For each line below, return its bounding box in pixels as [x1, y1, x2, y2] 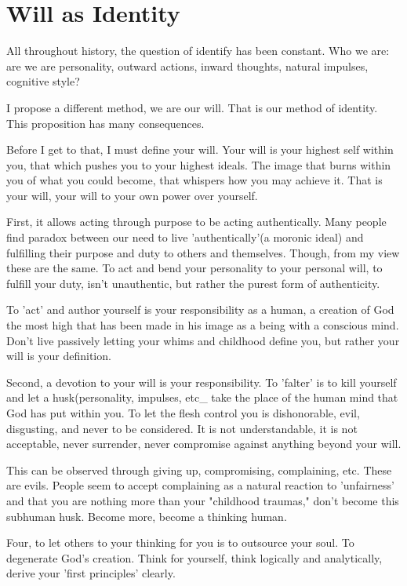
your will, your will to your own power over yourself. [6, 187, 258, 203]
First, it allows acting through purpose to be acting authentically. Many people [6, 213, 387, 230]
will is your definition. [6, 348, 111, 364]
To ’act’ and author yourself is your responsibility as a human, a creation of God [6, 301, 394, 318]
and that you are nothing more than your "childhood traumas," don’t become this [6, 492, 399, 508]
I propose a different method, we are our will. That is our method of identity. [6, 99, 378, 115]
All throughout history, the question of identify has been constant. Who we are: [6, 42, 390, 59]
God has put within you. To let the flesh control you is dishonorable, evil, [6, 405, 360, 420]
